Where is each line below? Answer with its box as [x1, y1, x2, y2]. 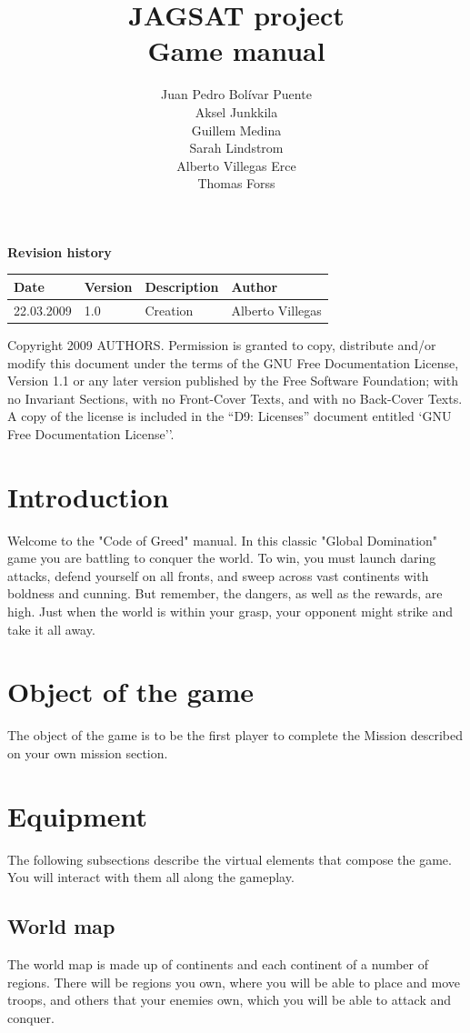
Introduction [7, 477, 169, 515]
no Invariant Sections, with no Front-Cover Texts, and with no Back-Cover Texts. [7, 388, 463, 407]
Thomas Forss [197, 174, 275, 193]
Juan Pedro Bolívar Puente [161, 85, 312, 104]
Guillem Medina [191, 120, 282, 139]
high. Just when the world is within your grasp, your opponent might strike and [7, 601, 453, 620]
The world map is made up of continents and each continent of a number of [7, 954, 428, 973]
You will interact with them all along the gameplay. [7, 868, 295, 887]
